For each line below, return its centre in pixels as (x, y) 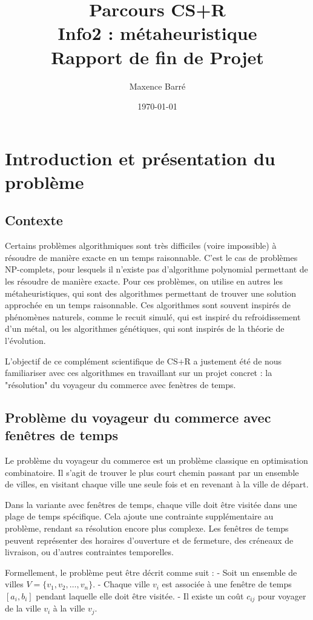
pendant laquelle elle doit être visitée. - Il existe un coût (140, 595)
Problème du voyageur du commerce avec (138, 417)
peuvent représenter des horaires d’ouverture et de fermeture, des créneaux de (149, 540)
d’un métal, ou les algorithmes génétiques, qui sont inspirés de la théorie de (145, 328)
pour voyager (282, 595)
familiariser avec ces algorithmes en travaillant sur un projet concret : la (139, 373)
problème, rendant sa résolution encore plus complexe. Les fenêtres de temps (147, 528)
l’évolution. (25, 341)
